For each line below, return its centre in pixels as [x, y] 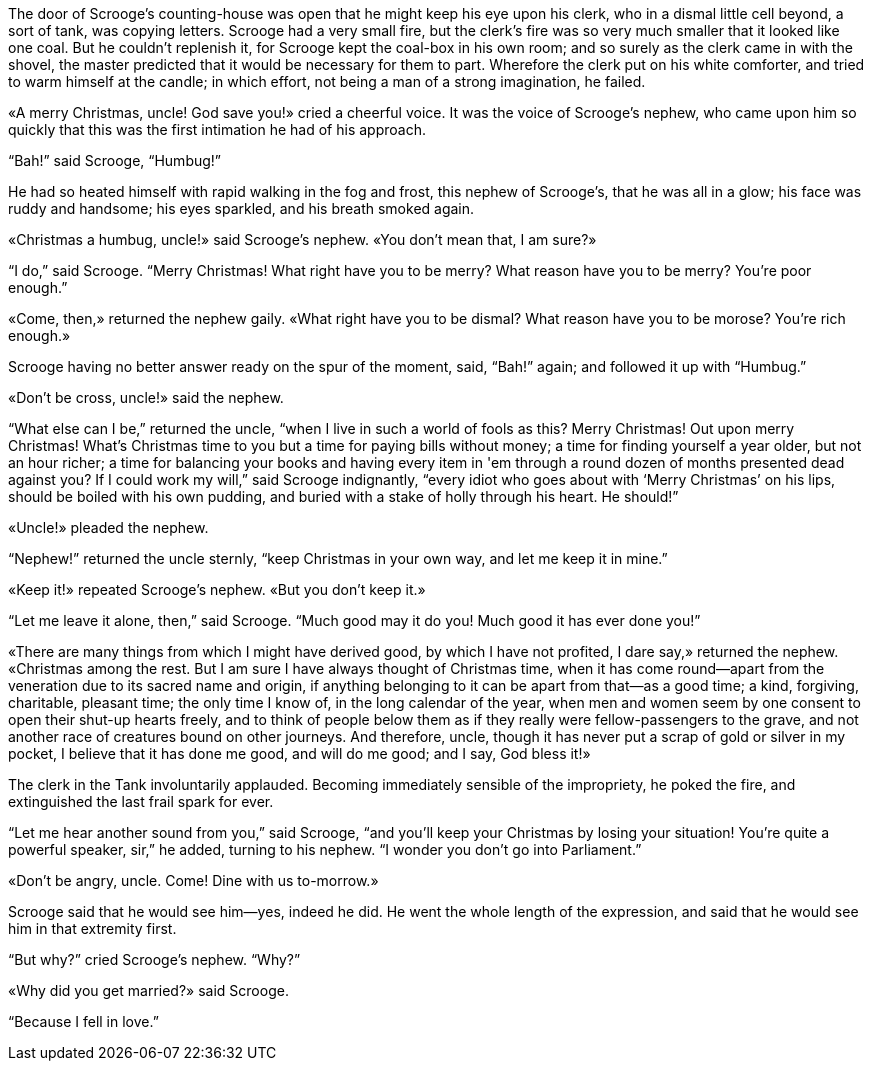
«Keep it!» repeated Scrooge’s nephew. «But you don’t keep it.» [217, 589]
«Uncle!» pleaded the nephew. [108, 527]
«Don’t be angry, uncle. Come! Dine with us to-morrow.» [193, 880]
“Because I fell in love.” [83, 1021]
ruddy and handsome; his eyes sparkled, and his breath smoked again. [241, 208]
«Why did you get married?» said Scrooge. [148, 990]
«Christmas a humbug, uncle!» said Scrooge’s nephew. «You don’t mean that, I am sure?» [302, 239]
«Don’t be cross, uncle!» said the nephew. [146, 397]
